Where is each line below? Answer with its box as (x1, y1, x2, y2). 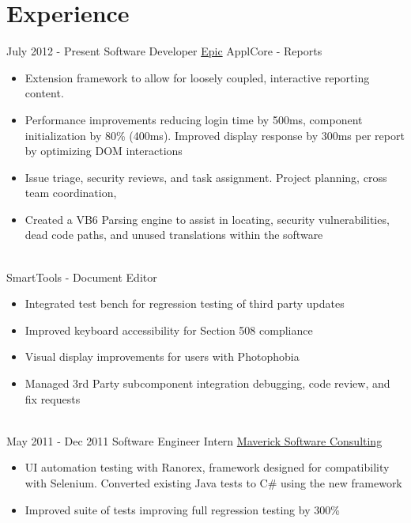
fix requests (25, 390, 81, 407)
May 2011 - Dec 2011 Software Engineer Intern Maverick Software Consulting (6, 432, 383, 449)
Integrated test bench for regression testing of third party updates (25, 295, 345, 312)
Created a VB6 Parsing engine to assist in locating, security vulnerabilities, (25, 210, 390, 227)
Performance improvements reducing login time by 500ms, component (25, 111, 363, 127)
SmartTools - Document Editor (6, 268, 157, 285)
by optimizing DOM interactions (25, 142, 183, 159)
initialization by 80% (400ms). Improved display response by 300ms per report (25, 127, 405, 143)
